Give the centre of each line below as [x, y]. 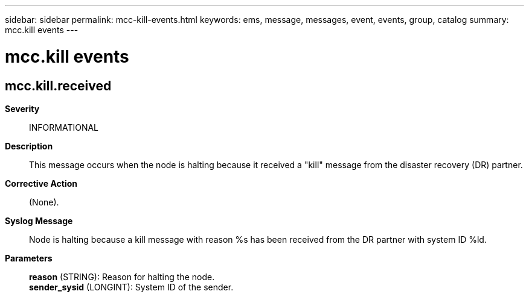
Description [29, 146]
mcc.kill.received [58, 86]
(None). [44, 202]
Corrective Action [41, 183]
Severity [22, 108]
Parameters [29, 258]
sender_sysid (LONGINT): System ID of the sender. [131, 287]
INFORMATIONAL [64, 127]
